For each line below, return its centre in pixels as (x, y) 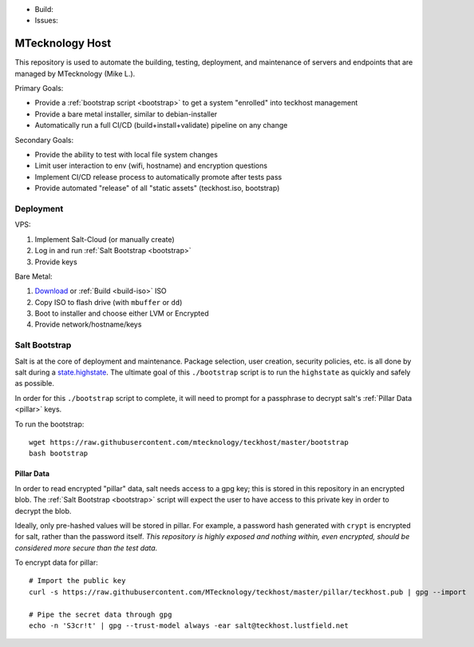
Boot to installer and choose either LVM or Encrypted (122, 314)
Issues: (47, 21)
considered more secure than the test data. (86, 548)
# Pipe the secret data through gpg (101, 614)
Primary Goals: (39, 89)
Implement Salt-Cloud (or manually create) (105, 239)
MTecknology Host (63, 44)
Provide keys (56, 262)
